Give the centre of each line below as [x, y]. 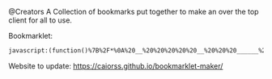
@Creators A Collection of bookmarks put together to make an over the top [134, 12]
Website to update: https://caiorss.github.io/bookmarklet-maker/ [116, 66]
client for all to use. [40, 20]
